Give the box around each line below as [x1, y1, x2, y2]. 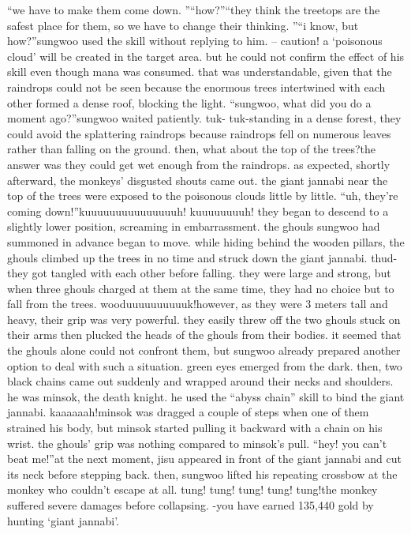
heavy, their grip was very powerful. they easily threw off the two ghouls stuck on [7, 310, 401, 327]
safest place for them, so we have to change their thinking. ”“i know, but [7, 17, 359, 33]
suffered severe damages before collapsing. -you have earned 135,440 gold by [7, 497, 374, 513]
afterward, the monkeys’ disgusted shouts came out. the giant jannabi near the [7, 171, 388, 188]
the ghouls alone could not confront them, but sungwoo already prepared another [7, 342, 401, 359]
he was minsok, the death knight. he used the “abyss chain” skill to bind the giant [7, 388, 405, 404]
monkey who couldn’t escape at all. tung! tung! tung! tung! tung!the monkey [7, 481, 378, 498]
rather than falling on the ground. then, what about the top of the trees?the [7, 141, 376, 157]
